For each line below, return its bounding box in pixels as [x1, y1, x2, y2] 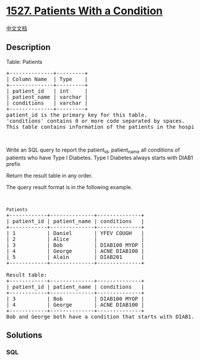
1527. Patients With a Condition [6, 4, 163, 18]
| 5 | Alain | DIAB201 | [6, 254, 145, 260]
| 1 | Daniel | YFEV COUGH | [6, 230, 145, 236]
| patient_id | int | [6, 88, 88, 94]
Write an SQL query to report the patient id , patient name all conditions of [6, 146, 180, 155]
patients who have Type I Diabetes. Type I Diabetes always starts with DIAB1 [6, 154, 193, 161]
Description [6, 42, 51, 53]
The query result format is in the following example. [6, 183, 133, 190]
